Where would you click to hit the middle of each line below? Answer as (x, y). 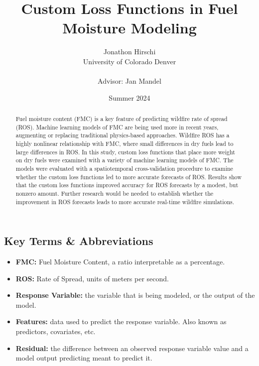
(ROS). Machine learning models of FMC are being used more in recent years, (117, 127)
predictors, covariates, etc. (56, 331)
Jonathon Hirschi (129, 52)
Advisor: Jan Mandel (129, 81)
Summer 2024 (129, 97)
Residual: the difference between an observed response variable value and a (132, 348)
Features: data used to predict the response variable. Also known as (121, 321)
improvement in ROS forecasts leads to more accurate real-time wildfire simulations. (125, 201)
